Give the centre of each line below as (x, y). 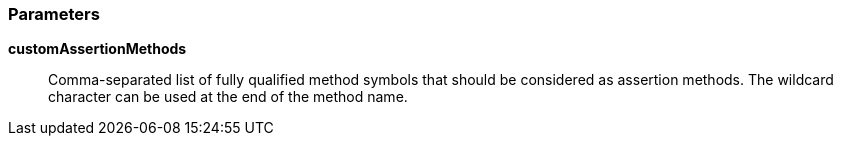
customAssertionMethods (97, 49)
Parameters (54, 14)
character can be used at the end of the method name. (228, 97)
